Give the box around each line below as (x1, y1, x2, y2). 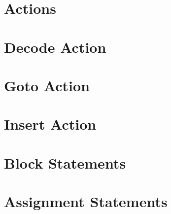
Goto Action (4, 75, 90, 95)
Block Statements (4, 152, 126, 173)
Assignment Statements (4, 191, 168, 212)
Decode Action (4, 36, 106, 57)
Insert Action (4, 114, 97, 134)
